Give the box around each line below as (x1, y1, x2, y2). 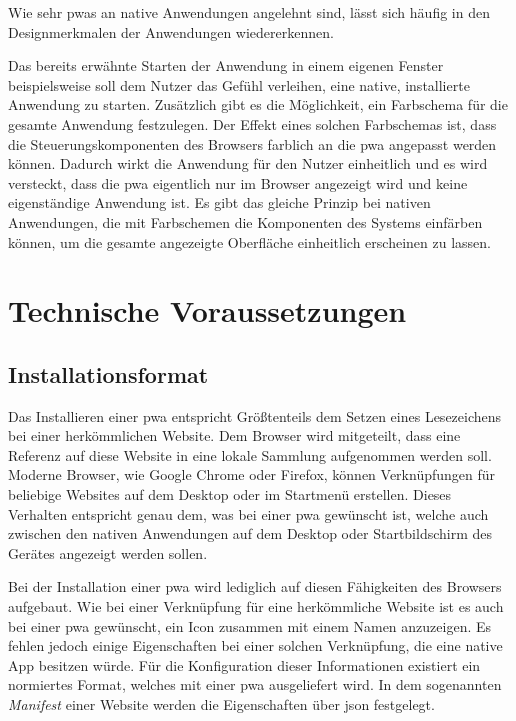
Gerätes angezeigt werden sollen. (8, 542, 208, 563)
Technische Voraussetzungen (8, 290, 407, 331)
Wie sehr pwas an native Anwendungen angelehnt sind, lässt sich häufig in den (8, 2, 490, 22)
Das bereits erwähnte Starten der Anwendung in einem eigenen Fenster (8, 55, 444, 76)
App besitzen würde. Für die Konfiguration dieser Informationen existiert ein (8, 654, 481, 675)
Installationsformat (8, 358, 209, 389)
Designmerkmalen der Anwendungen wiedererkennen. (8, 21, 334, 42)
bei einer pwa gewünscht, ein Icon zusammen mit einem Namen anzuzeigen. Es (8, 615, 492, 636)
